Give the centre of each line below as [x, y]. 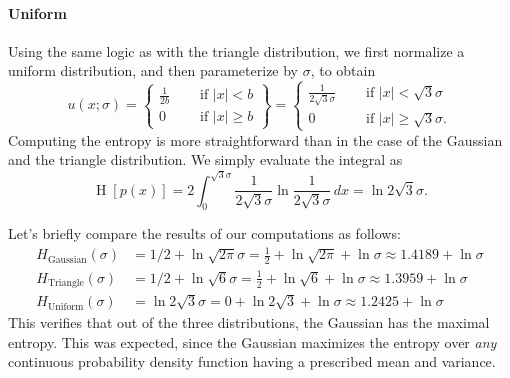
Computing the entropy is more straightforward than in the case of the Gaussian [255, 139]
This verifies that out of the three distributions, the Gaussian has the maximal [249, 322]
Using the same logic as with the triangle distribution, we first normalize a [236, 50]
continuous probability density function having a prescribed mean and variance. [252, 361]
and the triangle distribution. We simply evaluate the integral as [205, 159]
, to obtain [343, 70]
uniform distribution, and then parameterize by [153, 70]
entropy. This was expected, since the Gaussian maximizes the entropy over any [252, 341]
